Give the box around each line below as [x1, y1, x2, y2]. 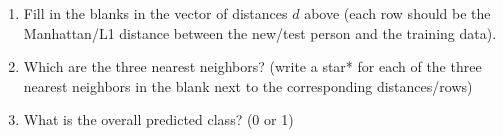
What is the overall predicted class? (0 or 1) [23, 109, 294, 130]
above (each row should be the [304, 3, 491, 23]
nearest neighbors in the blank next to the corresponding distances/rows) [23, 75, 473, 96]
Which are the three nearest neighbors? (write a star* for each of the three [23, 56, 482, 77]
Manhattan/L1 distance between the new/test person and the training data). [23, 22, 497, 43]
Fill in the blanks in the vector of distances [23, 3, 288, 23]
